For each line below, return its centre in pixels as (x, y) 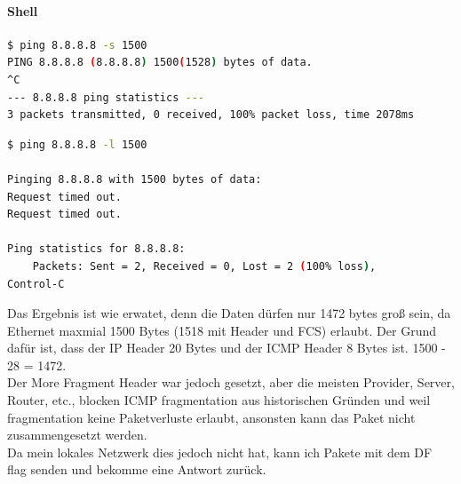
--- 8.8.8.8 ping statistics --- (106, 97)
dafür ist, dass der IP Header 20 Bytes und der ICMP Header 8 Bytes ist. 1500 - (227, 348)
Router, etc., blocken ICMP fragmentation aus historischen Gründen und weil (219, 400)
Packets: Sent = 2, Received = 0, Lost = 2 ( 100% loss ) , (204, 266)
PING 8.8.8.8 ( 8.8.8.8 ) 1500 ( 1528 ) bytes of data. (160, 63)
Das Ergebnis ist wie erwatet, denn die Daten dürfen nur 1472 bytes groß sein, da (229, 313)
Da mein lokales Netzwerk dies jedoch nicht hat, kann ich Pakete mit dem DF (220, 452)
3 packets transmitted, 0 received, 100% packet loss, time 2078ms (211, 115)
